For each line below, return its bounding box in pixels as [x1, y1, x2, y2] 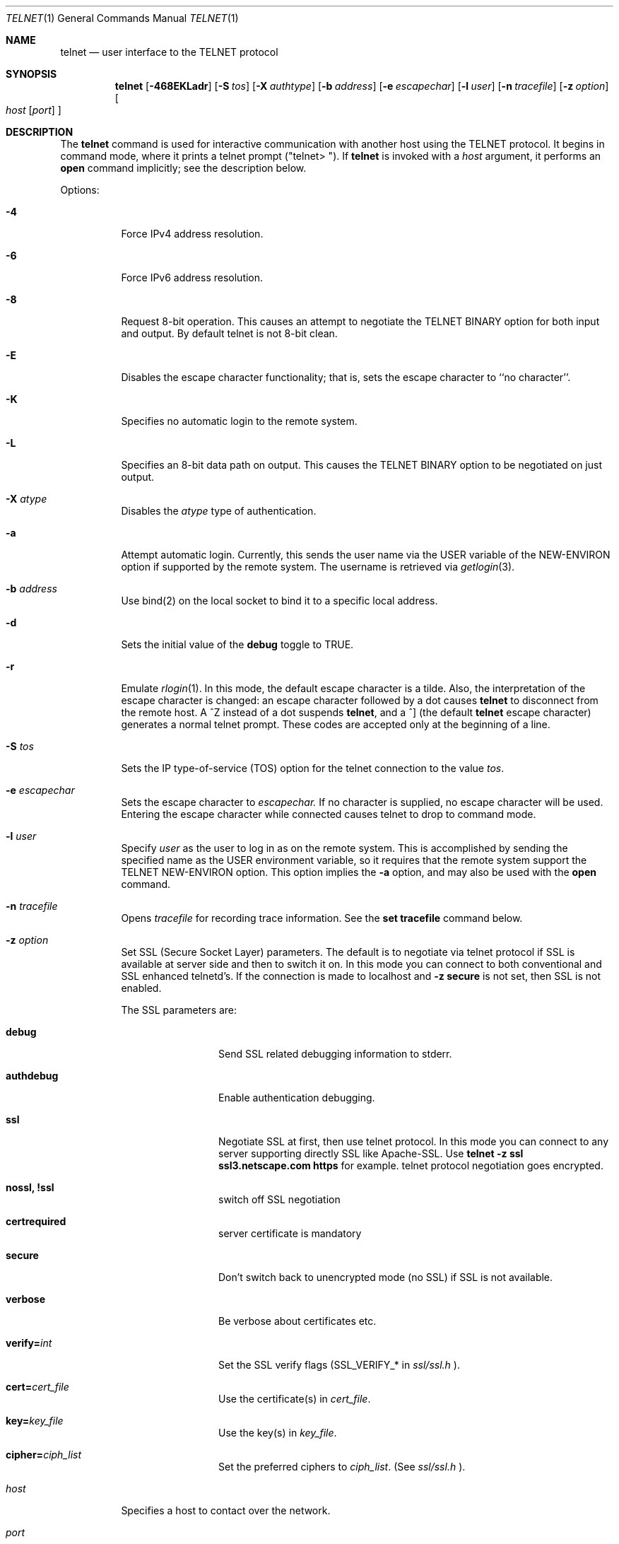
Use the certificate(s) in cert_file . [218, 1393, 371, 1405]
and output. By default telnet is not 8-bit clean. [121, 327, 338, 339]
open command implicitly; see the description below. [60, 162, 307, 174]
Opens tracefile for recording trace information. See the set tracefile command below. [121, 912, 523, 924]
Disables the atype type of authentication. [121, 505, 317, 517]
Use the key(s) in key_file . [218, 1427, 337, 1439]
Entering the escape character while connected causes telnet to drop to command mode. [121, 808, 536, 820]
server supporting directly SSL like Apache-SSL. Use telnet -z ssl [218, 1147, 524, 1159]
